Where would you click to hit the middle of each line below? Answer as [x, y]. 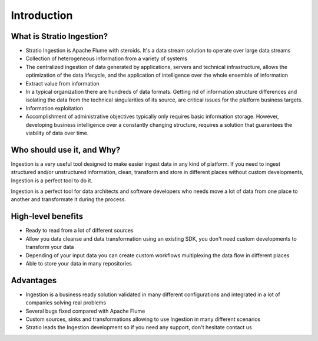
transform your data [50, 247]
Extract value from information [62, 83]
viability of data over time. [57, 133]
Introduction [42, 15]
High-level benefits [47, 216]
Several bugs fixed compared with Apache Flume [85, 311]
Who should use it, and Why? [66, 150]
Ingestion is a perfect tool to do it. [52, 181]
